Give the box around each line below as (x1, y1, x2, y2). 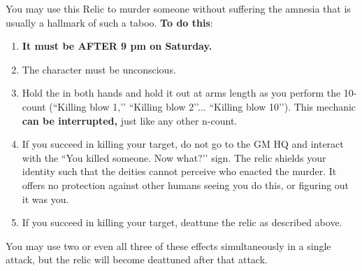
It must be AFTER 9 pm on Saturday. (22, 39, 212, 53)
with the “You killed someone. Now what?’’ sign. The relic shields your (22, 150, 326, 165)
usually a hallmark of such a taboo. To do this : (6, 15, 213, 29)
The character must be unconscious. (22, 62, 176, 76)
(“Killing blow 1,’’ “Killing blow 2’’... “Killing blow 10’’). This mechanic (49, 99, 356, 113)
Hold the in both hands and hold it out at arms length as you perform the (22, 85, 341, 100)
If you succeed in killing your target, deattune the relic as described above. (22, 215, 342, 230)
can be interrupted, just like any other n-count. (22, 113, 238, 127)
